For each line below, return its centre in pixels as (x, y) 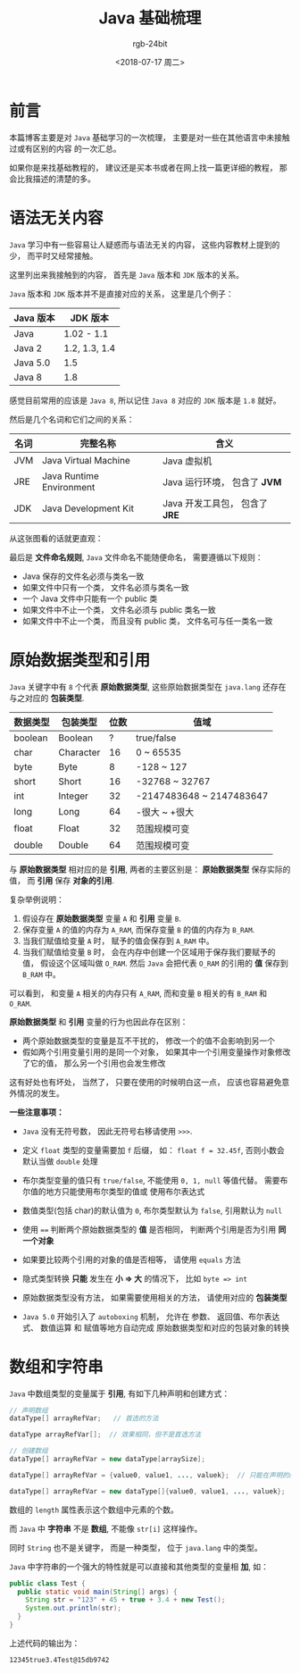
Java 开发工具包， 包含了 (215, 503)
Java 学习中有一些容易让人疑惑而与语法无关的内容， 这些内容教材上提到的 (145, 244)
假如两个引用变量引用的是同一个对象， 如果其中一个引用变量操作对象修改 (156, 1051)
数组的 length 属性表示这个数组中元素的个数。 (94, 1510)
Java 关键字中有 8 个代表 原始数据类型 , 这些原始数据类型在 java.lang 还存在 (148, 686)
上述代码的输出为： (45, 1643)
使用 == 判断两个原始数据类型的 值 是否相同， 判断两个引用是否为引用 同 (154, 1229)
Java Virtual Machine (86, 460)
